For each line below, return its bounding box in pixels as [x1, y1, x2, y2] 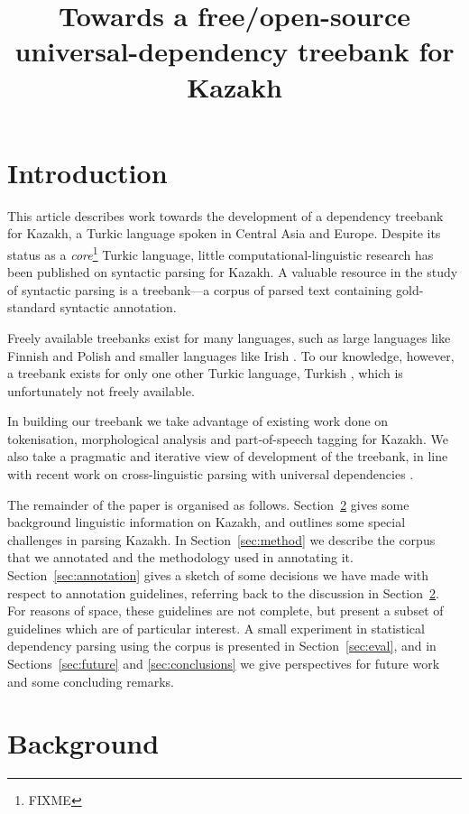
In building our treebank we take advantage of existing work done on [7, 412, 389, 430]
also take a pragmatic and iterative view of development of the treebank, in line [7, 447, 448, 466]
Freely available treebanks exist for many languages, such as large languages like [7, 328, 451, 347]
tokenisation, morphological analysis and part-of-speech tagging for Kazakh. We [7, 429, 448, 448]
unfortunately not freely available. [7, 381, 195, 400]
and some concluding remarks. [7, 671, 174, 690]
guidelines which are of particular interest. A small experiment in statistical [7, 618, 425, 637]
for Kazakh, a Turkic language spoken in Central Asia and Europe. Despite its [7, 224, 441, 243]
